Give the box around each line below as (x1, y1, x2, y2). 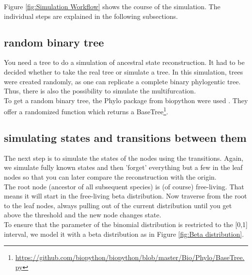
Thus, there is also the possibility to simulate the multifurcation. (4, 86, 196, 96)
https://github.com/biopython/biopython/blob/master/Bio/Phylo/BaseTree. (15, 252, 245, 262)
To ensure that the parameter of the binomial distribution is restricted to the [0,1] (4, 219, 248, 229)
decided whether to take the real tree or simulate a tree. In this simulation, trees (4, 66, 243, 76)
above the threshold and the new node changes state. (4, 210, 161, 220)
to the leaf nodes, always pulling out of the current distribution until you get (4, 200, 232, 210)
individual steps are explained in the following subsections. (4, 11, 178, 21)
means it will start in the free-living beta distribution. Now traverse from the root (4, 191, 247, 201)
